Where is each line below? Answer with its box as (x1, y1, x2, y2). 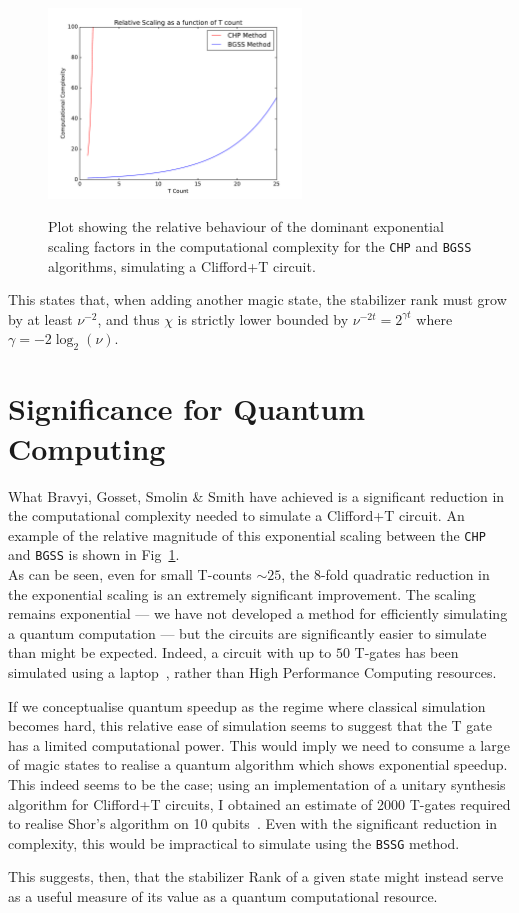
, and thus (97, 308, 160, 329)
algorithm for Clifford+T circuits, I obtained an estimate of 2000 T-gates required (8, 793, 511, 814)
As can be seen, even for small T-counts (8, 564, 252, 585)
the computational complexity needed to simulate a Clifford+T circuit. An (8, 505, 465, 526)
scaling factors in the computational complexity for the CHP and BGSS (48, 235, 472, 256)
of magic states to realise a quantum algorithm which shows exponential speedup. (8, 754, 508, 775)
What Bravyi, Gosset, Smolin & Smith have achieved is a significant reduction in (8, 485, 505, 506)
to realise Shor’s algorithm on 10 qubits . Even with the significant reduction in (8, 813, 498, 834)
